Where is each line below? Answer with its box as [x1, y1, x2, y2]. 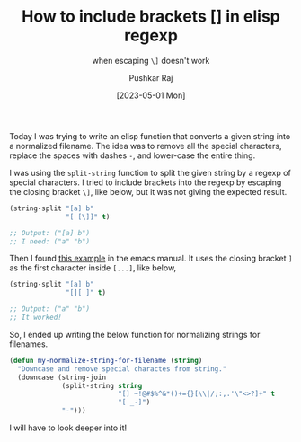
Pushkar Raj [128, 72, 173, 83]
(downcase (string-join [17, 373, 106, 382]
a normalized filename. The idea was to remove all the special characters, [9, 140, 282, 151]
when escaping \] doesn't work [92, 55, 210, 66]
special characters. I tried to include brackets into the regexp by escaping [9, 177, 282, 188]
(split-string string [61, 381, 143, 390]
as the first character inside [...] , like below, [9, 262, 177, 273]
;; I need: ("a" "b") [9, 236, 91, 246]
